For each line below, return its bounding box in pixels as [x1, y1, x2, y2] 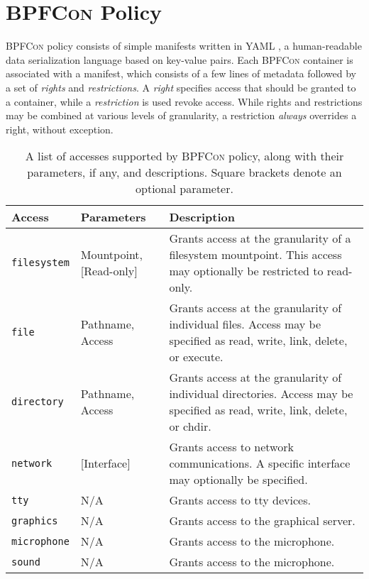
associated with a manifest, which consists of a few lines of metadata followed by [6, 66, 356, 81]
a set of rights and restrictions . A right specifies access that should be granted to [6, 79, 356, 94]
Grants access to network [169, 439, 294, 456]
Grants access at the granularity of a [169, 230, 351, 247]
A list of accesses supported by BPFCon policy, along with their [25, 148, 344, 165]
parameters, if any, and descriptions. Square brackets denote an [27, 164, 342, 181]
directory [11, 396, 64, 408]
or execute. [169, 348, 224, 365]
